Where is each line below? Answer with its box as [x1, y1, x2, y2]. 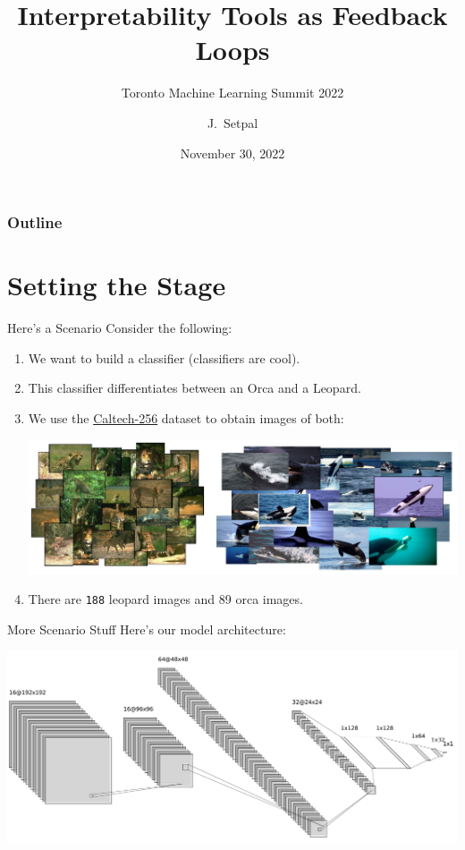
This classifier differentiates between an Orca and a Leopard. [28, 378, 361, 397]
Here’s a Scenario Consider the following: [7, 319, 232, 337]
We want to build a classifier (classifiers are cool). [28, 348, 300, 367]
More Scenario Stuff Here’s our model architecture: [7, 619, 286, 638]
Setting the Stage [7, 267, 226, 303]
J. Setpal [207, 113, 258, 132]
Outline [7, 211, 63, 234]
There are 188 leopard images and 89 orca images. [28, 590, 303, 608]
